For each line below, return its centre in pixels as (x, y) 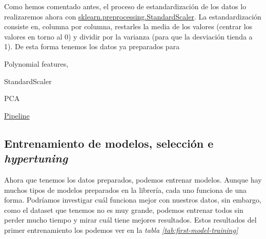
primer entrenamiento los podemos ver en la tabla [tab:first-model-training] (121, 230)
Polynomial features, (36, 63)
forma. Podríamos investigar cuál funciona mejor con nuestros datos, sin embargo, (133, 200)
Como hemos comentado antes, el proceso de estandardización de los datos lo (125, 6)
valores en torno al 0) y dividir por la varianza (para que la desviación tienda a (128, 36)
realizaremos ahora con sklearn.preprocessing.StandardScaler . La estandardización (133, 16)
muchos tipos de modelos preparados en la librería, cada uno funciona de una (125, 190)
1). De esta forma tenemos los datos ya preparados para (92, 46)
